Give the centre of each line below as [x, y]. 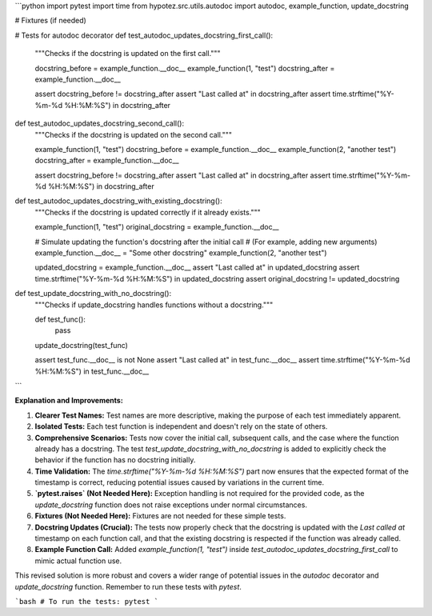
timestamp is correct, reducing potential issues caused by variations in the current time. [180, 482]
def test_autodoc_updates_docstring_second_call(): [99, 123]
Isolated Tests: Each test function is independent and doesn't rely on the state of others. [181, 426]
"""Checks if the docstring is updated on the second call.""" [133, 134]
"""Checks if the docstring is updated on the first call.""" [128, 54]
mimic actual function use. [78, 561]
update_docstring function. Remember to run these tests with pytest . [128, 586]
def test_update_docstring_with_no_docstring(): [93, 294]
